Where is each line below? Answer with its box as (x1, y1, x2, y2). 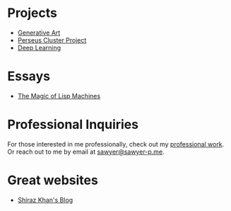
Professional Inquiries (7, 117, 139, 132)
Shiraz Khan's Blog (17, 195, 73, 204)
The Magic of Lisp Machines (17, 91, 101, 100)
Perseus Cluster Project (17, 35, 87, 44)
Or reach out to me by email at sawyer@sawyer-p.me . (7, 147, 165, 156)
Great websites (7, 172, 99, 188)
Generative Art (17, 28, 61, 37)
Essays (7, 69, 51, 84)
